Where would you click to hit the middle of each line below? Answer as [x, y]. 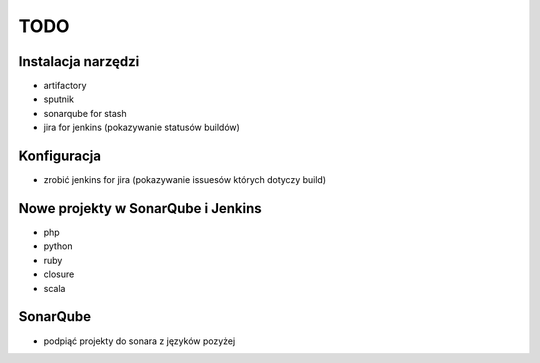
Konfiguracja [60, 156]
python [58, 246]
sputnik [59, 99]
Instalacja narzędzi [79, 61]
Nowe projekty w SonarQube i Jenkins [140, 208]
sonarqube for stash [85, 113]
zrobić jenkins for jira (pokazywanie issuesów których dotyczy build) [185, 180]
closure [59, 274]
